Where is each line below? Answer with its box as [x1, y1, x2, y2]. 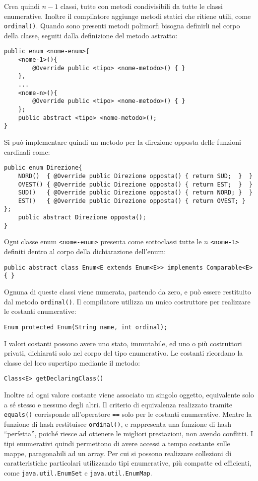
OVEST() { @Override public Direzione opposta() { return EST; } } [18, 181, 253, 188]
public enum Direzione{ [4, 164, 82, 172]
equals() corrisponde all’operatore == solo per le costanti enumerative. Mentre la [4, 409, 252, 419]
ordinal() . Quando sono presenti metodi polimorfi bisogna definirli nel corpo [4, 20, 240, 31]
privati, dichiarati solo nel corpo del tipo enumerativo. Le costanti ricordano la [4, 348, 243, 358]
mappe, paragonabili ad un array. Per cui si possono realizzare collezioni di [4, 448, 232, 458]
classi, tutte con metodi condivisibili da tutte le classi [60, 1, 223, 11]
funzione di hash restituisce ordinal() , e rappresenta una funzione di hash [4, 418, 232, 429]
